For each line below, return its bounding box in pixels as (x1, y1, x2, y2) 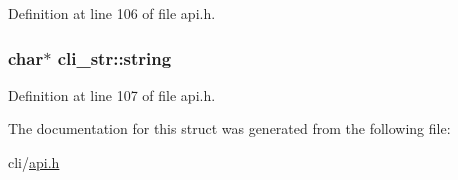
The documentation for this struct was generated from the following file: (8, 118, 451, 139)
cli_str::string (57, 45, 172, 70)
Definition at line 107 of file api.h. (8, 84, 216, 105)
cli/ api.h (8, 152, 60, 172)
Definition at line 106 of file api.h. (8, 3, 216, 23)
